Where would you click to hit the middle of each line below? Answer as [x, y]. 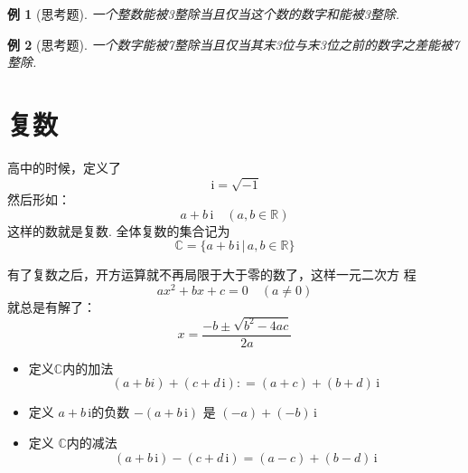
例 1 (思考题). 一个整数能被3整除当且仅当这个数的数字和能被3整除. [204, 14]
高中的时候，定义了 [64, 167]
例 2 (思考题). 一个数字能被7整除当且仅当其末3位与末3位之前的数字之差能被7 [234, 44]
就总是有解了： [51, 306]
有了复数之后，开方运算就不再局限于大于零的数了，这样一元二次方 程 [212, 274]
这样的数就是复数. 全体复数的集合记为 [119, 230]
